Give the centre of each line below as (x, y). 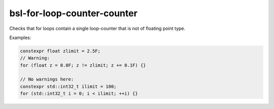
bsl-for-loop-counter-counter (74, 13)
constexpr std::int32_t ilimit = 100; (68, 86)
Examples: (20, 38)
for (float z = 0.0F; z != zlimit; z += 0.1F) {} (83, 65)
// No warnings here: (47, 79)
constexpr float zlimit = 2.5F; (60, 51)
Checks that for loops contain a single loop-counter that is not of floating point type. (97, 28)
